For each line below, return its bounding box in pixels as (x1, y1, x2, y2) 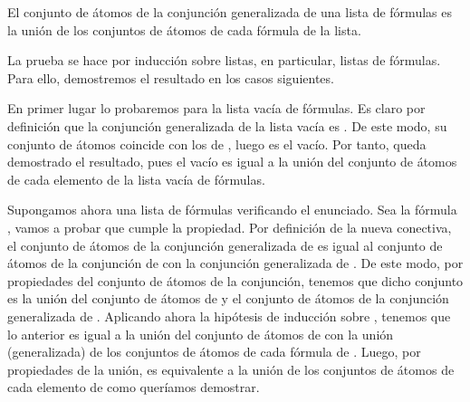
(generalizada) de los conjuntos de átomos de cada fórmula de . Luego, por (7, 342, 421, 361)
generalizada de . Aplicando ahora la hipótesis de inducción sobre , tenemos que (7, 306, 451, 325)
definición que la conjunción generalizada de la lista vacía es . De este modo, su (7, 116, 447, 135)
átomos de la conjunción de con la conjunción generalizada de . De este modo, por (7, 254, 464, 273)
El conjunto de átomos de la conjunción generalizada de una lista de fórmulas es (7, 3, 452, 21)
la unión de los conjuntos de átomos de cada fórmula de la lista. (7, 20, 361, 39)
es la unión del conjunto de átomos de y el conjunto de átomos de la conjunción (7, 289, 449, 308)
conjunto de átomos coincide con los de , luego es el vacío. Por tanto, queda (7, 134, 427, 153)
